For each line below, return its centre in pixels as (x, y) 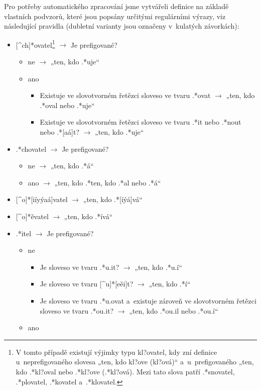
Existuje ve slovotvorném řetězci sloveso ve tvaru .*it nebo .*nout (141, 122)
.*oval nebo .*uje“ (67, 105)
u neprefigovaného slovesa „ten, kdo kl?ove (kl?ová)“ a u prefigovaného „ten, (135, 362)
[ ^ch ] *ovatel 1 (35, 44)
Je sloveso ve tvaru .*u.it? (80, 267)
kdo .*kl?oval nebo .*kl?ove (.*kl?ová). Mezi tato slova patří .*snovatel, (125, 371)
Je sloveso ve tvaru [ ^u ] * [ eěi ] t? (87, 284)
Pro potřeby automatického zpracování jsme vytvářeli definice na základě (116, 6)
